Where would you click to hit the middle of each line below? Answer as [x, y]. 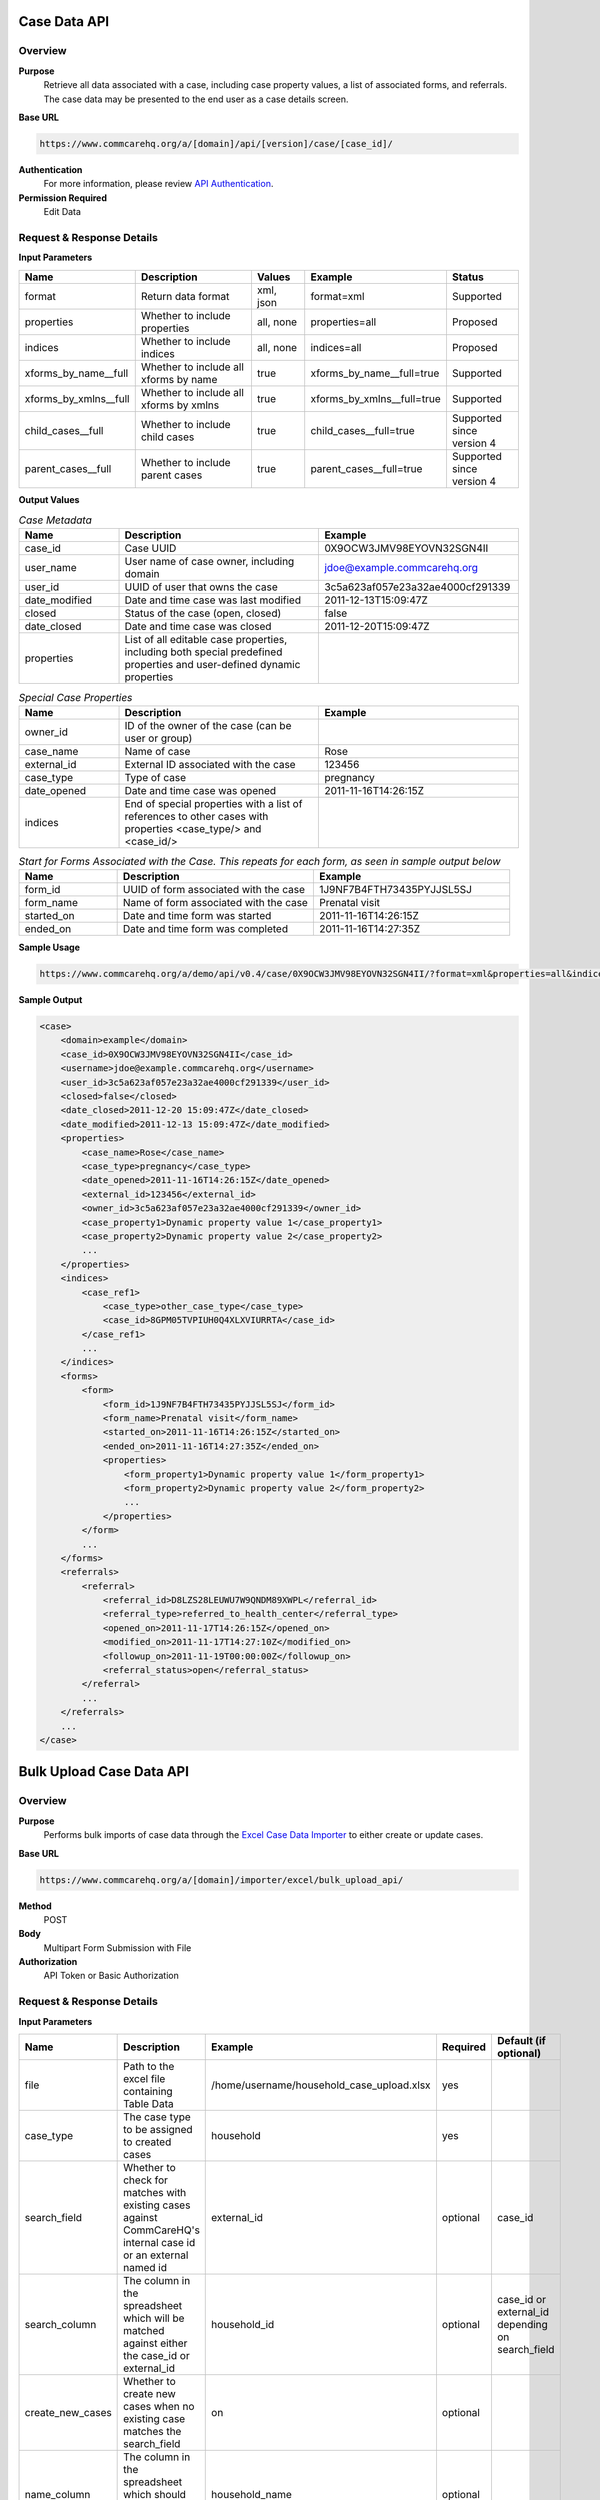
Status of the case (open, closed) [203, 613]
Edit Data [62, 212]
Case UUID [150, 548]
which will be [154, 2318]
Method [35, 1906]
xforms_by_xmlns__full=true [375, 398]
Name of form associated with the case [215, 903]
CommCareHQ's [161, 2230]
